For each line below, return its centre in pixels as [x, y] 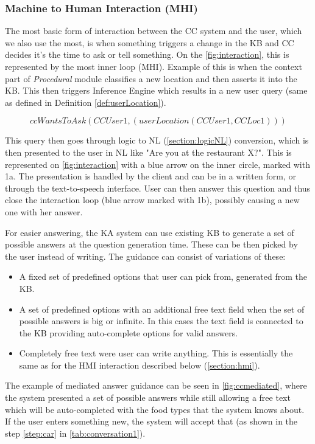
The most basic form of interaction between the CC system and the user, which [154, 31]
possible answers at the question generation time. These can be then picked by [151, 244]
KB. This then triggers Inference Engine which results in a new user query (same [156, 90]
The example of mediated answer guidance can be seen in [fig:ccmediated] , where [156, 385]
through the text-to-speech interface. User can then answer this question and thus [158, 188]
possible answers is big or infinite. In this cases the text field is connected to [161, 321]
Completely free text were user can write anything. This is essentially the [156, 353]
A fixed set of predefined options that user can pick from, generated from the [163, 276]
